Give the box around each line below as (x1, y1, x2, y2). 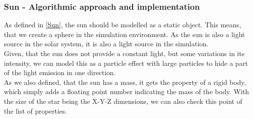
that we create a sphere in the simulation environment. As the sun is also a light (4, 29, 245, 39)
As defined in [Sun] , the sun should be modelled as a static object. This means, (4, 20, 241, 30)
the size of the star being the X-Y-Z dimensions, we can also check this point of (4, 96, 242, 106)
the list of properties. (4, 105, 67, 116)
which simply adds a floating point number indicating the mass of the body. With (4, 86, 249, 97)
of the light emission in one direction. (4, 67, 116, 78)
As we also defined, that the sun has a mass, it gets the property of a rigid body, (4, 77, 246, 87)
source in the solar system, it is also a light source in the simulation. (4, 39, 208, 49)
